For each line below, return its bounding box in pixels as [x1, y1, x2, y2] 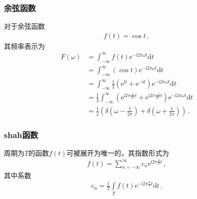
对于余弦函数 [4, 21, 45, 31]
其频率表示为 [4, 40, 45, 51]
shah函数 [4, 128, 39, 140]
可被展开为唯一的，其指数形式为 [66, 148, 169, 158]
